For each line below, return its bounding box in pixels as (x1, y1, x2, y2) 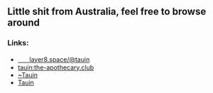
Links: (7, 38, 29, 48)
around (7, 17, 40, 29)
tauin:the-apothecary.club (17, 63, 94, 72)
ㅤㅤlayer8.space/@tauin (17, 55, 90, 63)
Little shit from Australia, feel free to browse (7, 6, 207, 18)
